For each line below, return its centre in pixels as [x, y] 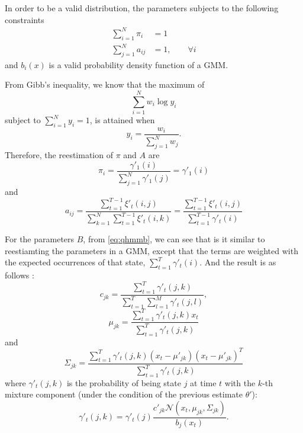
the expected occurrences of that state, [75, 262]
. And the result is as [238, 262]
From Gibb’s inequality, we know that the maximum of [105, 84]
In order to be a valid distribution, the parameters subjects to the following [142, 8]
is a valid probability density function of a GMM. [138, 64]
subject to [23, 120]
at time [203, 382]
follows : [20, 275]
